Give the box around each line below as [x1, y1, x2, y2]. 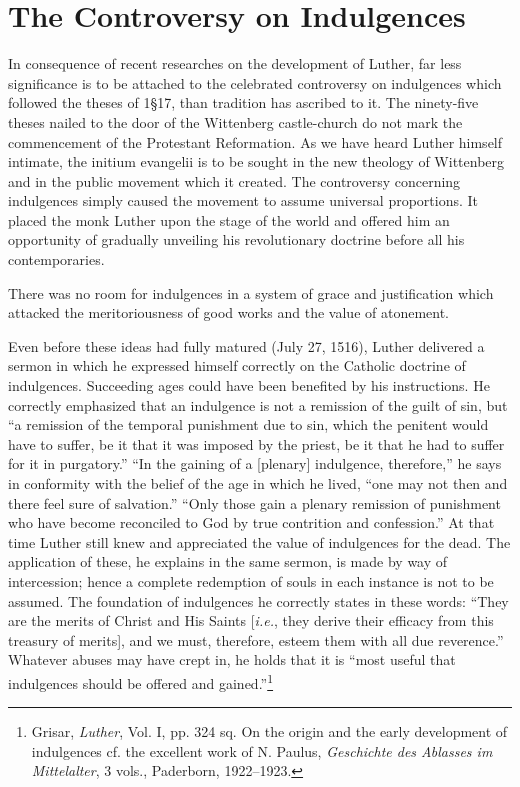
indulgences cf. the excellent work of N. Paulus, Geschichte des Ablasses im [31, 740, 493, 761]
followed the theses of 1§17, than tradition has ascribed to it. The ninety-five [8, 92, 479, 113]
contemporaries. [8, 249, 105, 270]
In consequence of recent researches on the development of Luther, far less [8, 53, 462, 74]
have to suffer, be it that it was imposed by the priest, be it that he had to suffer [8, 433, 505, 454]
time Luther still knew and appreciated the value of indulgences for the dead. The [8, 531, 511, 552]
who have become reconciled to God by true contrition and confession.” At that [8, 512, 495, 533]
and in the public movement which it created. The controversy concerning [8, 170, 461, 191]
